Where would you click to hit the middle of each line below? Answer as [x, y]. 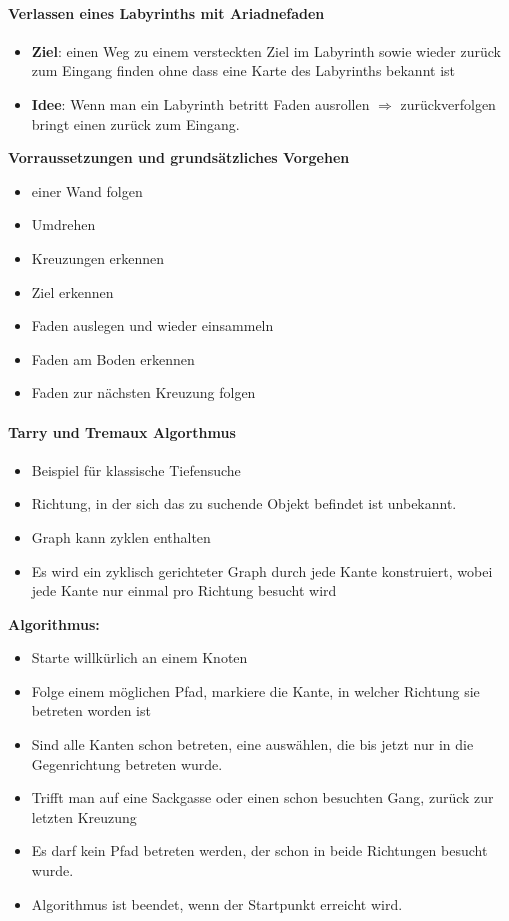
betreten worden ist [91, 710]
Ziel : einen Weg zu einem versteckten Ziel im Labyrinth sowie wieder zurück [266, 50]
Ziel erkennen [72, 291]
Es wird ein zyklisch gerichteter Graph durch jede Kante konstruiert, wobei [262, 570]
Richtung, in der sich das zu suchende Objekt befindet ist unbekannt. [244, 503]
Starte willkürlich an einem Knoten [139, 657]
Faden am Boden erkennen [113, 358]
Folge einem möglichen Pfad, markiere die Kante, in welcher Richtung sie [255, 690]
